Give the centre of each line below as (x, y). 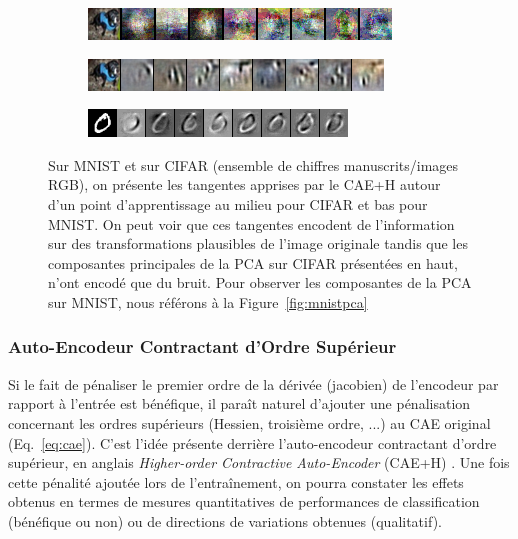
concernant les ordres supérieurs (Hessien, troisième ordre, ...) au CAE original (249, 422)
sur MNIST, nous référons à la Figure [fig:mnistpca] (208, 301)
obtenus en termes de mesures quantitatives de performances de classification (244, 501)
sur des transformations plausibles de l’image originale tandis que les (258, 243)
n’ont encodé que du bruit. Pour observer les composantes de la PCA (260, 282)
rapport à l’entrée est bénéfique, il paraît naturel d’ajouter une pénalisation (239, 403)
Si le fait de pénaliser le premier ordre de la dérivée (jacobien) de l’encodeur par (253, 383)
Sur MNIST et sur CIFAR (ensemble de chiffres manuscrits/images (253, 164)
